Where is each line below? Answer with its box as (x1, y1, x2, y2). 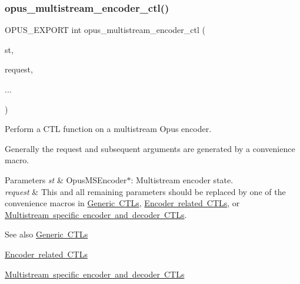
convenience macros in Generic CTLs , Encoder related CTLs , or (5, 197, 240, 209)
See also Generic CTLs (5, 228, 88, 240)
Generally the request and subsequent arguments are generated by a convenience (5, 142, 295, 154)
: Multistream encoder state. (131, 173, 234, 186)
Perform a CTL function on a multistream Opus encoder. (5, 123, 212, 135)
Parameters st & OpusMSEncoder (5, 173, 127, 186)
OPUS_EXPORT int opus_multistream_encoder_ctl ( (5, 24, 205, 36)
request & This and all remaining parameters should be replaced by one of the (5, 185, 286, 197)
